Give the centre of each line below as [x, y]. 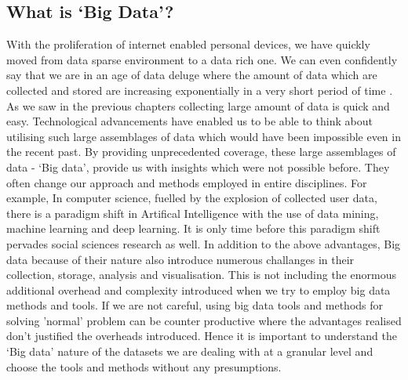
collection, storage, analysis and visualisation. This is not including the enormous [201, 275]
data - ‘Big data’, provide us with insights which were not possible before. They [198, 166]
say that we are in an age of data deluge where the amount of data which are [192, 75]
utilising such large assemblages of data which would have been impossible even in [204, 136]
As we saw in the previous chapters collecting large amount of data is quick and [198, 105]
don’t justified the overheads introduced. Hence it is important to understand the [202, 336]
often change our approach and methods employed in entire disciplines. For [187, 182]
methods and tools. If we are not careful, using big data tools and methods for [195, 305]
